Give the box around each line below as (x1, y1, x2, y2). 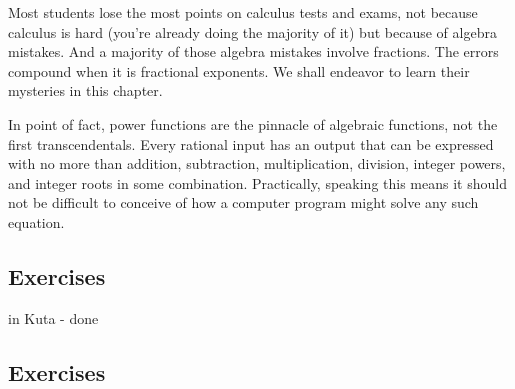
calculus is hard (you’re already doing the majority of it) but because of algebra (8, 21, 497, 42)
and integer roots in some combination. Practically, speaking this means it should (8, 172, 507, 193)
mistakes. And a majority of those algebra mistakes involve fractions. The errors (8, 41, 499, 62)
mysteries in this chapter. (8, 80, 163, 101)
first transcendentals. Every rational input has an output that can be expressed (8, 133, 494, 154)
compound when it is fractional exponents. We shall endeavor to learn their (8, 60, 470, 81)
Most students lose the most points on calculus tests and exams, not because (8, 2, 478, 22)
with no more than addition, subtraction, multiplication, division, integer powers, (8, 153, 506, 174)
